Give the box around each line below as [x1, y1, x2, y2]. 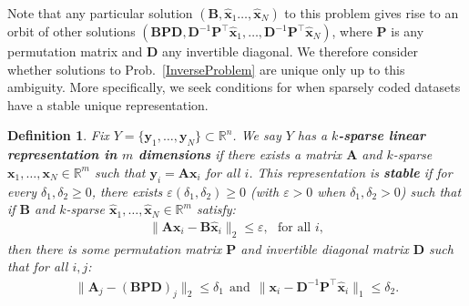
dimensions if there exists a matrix [138, 145, 342, 164]
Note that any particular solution [7, 4, 193, 22]
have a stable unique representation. [7, 95, 209, 114]
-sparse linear [338, 126, 425, 145]
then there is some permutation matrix [7, 239, 222, 258]
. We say [232, 126, 281, 145]
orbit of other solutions [7, 22, 136, 40]
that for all [7, 257, 68, 276]
